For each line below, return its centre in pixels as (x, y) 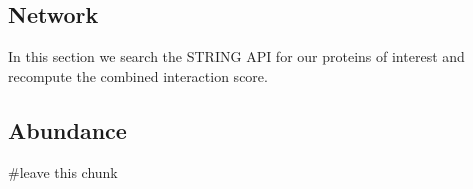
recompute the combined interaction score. (138, 75)
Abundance (67, 129)
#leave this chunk (63, 171)
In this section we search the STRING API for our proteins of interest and (236, 56)
